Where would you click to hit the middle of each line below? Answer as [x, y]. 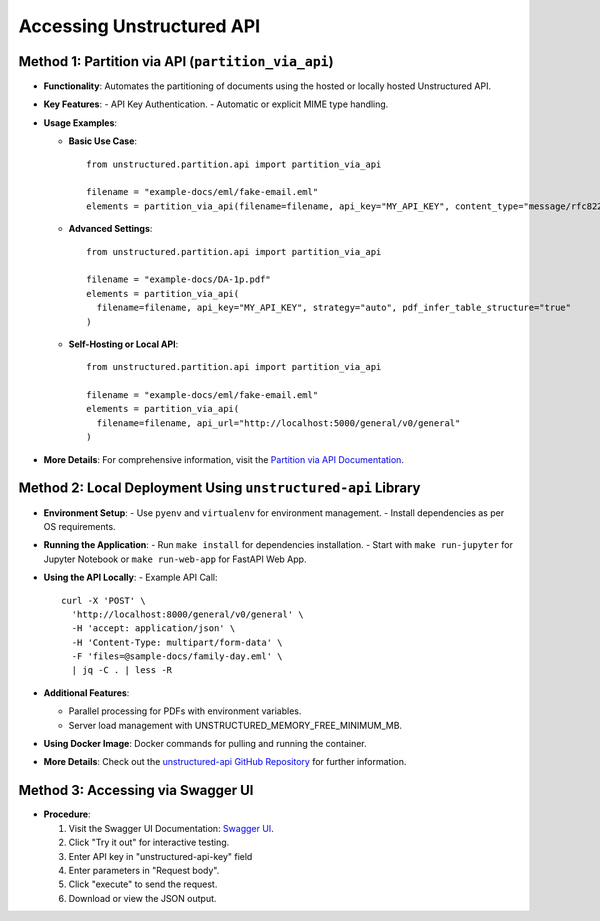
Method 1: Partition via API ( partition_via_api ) [176, 61]
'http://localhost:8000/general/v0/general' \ [187, 614]
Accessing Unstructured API [139, 26]
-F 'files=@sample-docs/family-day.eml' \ [177, 656]
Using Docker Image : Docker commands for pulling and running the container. [205, 744]
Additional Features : [86, 692]
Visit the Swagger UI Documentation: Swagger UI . [171, 828]
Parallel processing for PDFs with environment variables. [185, 711]
